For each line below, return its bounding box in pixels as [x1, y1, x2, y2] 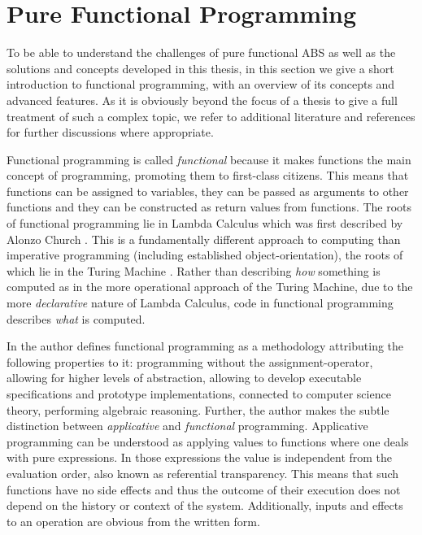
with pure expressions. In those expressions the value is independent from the [7, 449, 393, 466]
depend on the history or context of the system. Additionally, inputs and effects [7, 497, 403, 514]
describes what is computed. [7, 310, 146, 327]
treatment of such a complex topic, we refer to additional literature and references [7, 107, 415, 124]
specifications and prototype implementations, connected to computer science [7, 385, 391, 402]
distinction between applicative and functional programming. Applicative [7, 417, 368, 434]
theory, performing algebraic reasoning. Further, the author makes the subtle [7, 401, 389, 418]
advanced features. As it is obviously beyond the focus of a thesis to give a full [7, 91, 398, 108]
